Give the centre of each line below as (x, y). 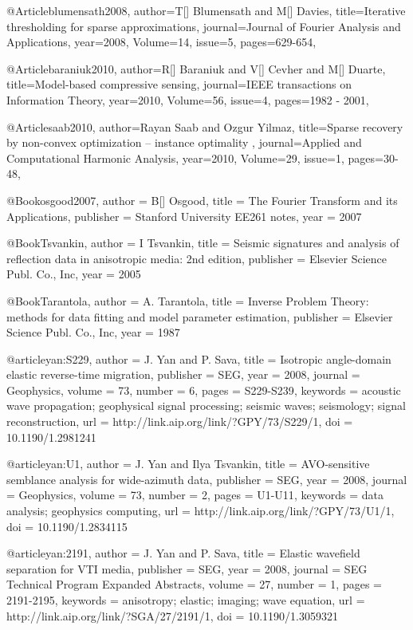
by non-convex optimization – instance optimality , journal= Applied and (184, 142)
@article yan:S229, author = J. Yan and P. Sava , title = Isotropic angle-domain (199, 358)
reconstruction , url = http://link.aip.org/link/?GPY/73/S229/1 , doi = (180, 421)
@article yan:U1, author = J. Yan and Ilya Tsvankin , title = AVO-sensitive (188, 464)
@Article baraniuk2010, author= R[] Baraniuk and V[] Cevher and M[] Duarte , (196, 68)
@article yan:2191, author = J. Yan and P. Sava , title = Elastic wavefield (183, 553)
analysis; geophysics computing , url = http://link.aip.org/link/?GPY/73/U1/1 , (201, 511)
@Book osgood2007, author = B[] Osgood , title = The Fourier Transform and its (202, 200)
